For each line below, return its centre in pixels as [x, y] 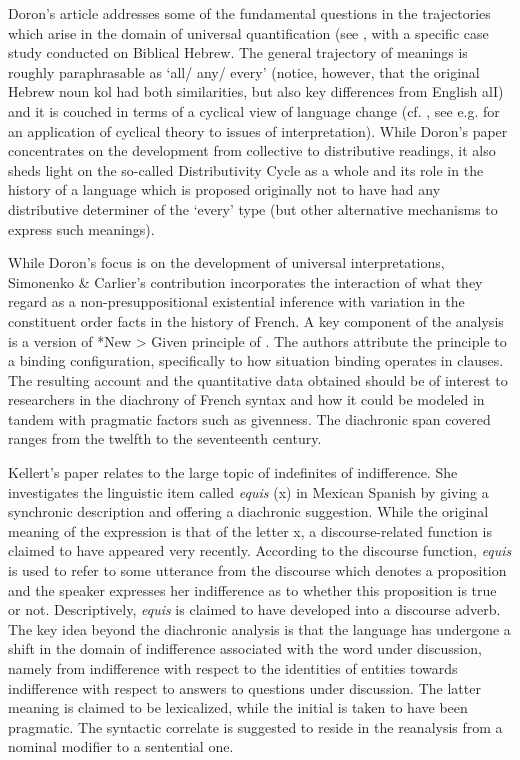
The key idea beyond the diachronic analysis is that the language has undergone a [259, 628]
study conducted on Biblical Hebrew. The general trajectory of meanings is [238, 52]
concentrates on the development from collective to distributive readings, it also [252, 150]
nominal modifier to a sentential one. [121, 746]
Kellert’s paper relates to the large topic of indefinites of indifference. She [233, 472]
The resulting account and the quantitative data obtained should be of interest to [258, 379]
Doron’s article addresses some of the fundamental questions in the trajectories [249, 13]
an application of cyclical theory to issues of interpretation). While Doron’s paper [258, 130]
